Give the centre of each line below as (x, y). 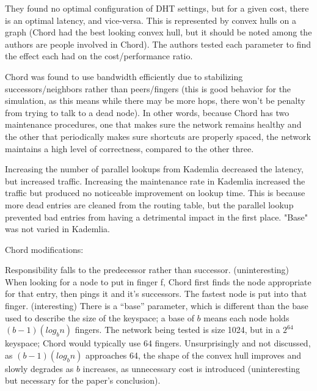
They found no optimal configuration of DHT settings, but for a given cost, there (157, 8)
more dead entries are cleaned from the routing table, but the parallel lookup (149, 204)
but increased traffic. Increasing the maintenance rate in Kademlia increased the (155, 181)
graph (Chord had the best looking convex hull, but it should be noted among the (158, 32)
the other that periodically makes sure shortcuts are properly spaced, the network (158, 136)
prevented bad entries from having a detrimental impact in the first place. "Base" (157, 217)
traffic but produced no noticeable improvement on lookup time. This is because (155, 193)
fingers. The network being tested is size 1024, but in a (177, 330)
